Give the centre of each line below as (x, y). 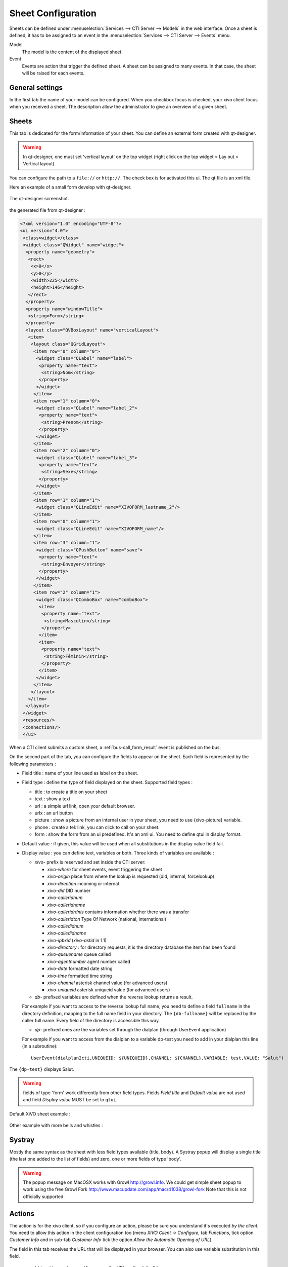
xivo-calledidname (67, 933)
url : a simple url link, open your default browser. (85, 806)
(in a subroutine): (40, 1046)
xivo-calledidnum (65, 926)
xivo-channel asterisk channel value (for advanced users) (107, 983)
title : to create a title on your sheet (71, 792)
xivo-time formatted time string (80, 976)
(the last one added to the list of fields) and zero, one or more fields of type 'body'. (95, 1159)
